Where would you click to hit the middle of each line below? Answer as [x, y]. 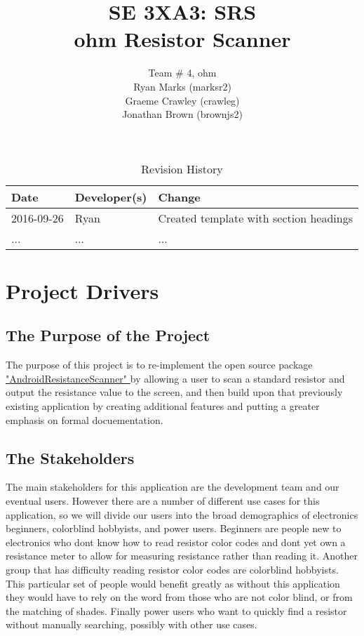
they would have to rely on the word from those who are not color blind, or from [179, 597]
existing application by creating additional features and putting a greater [163, 406]
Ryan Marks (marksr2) [182, 86]
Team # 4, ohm [182, 73]
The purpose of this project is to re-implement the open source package [159, 365]
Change [179, 197]
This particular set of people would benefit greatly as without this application [173, 583]
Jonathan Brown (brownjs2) [182, 114]
